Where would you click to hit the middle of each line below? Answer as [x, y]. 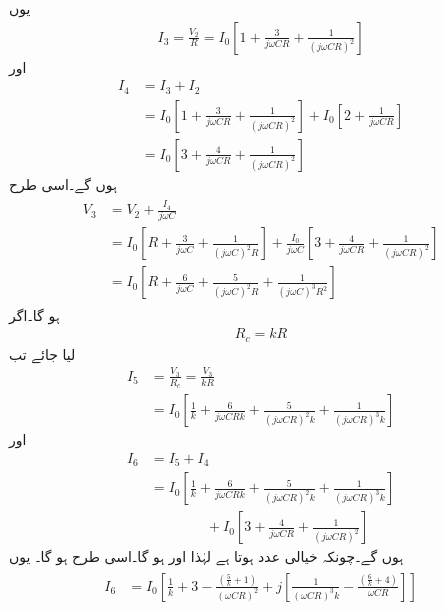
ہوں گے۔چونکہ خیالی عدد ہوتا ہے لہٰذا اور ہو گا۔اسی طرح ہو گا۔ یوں [206, 556]
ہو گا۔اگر [34, 314]
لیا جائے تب [42, 353]
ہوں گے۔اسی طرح [63, 183]
